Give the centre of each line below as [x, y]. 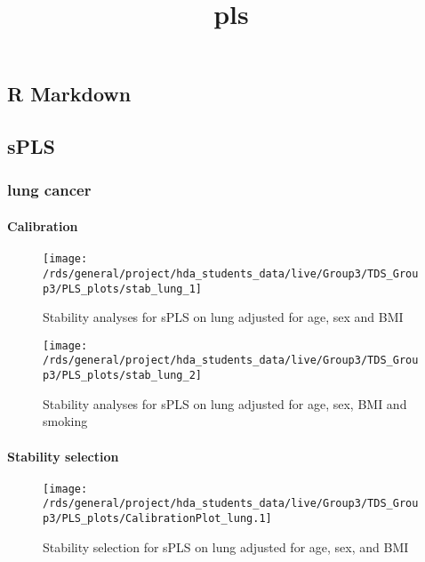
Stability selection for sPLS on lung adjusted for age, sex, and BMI [226, 546]
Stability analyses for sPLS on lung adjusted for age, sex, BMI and [225, 403]
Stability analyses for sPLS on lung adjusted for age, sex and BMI [223, 317]
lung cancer [49, 190]
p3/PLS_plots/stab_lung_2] [122, 376]
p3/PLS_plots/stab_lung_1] [122, 289]
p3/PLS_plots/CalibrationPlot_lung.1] [157, 519]
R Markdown [69, 94]
